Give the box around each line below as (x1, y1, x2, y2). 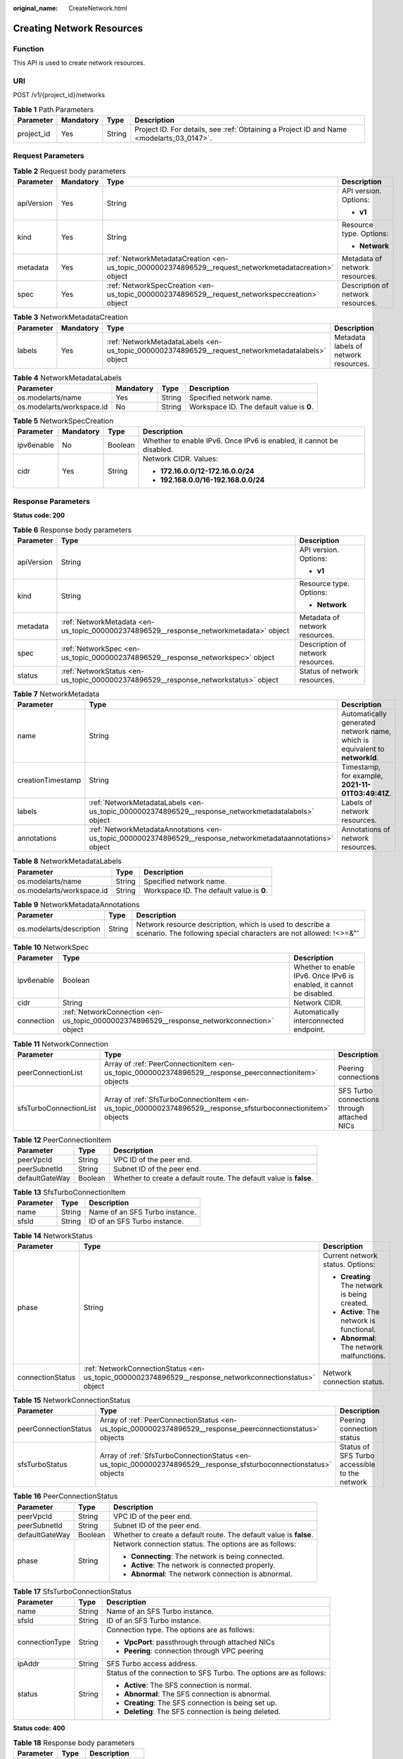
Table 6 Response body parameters (13, 525, 132, 535)
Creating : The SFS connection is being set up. (124, 1698, 278, 1708)
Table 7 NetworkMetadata (13, 690, 100, 699)
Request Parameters (13, 151, 84, 161)
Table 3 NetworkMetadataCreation (13, 312, 128, 322)
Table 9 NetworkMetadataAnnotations (13, 899, 140, 909)
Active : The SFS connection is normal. (124, 1680, 252, 1690)
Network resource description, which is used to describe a (136, 919, 331, 929)
